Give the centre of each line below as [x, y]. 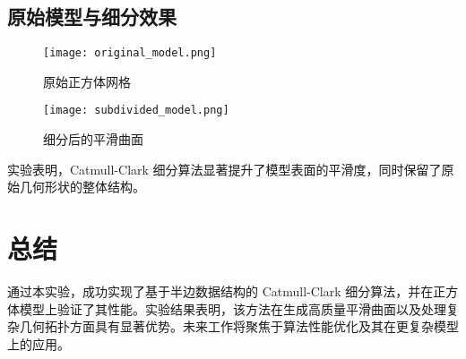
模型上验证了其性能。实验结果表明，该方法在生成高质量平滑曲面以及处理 [233, 308]
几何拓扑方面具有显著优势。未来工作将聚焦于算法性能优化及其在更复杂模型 [239, 326]
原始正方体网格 [87, 81]
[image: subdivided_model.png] [136, 111]
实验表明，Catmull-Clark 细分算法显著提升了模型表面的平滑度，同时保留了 [224, 169]
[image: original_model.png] [130, 53]
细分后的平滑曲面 [93, 139]
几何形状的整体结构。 [82, 187]
